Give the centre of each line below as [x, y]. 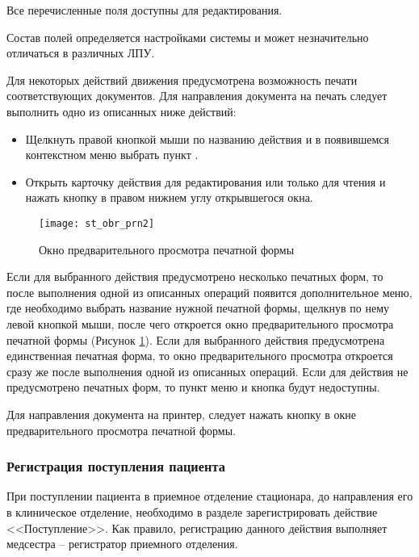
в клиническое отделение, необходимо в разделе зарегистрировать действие [192, 511]
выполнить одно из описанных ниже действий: [122, 111]
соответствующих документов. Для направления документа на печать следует [197, 96]
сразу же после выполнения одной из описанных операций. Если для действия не [207, 371]
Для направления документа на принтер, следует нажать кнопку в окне [181, 414]
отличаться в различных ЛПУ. [81, 53]
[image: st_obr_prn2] [97, 223]
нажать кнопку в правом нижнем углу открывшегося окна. [169, 197]
